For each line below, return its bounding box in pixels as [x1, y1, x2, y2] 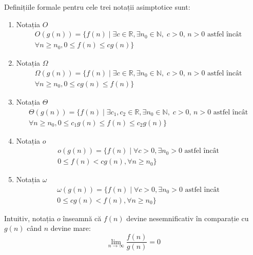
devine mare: [50, 223, 91, 233]
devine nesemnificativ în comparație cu [126, 212, 249, 223]
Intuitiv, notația [4, 212, 55, 223]
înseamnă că [63, 212, 102, 223]
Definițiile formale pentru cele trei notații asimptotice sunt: [4, 2, 190, 12]
